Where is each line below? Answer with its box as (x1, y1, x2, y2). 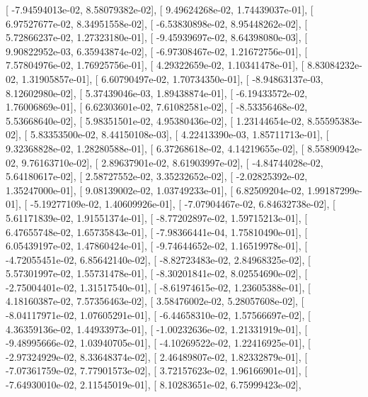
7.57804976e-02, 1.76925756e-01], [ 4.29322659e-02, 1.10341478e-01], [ (6, 57, 304, 72)
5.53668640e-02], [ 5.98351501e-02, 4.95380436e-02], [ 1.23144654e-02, (6, 113, 304, 128)
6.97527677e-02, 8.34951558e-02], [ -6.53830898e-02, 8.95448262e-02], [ (6, 16, 308, 30)
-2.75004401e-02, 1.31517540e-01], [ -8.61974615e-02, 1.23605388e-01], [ (6, 279, 311, 294)
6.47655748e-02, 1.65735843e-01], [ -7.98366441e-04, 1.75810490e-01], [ (6, 224, 308, 239)
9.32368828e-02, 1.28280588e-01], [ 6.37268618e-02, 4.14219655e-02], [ (6, 140, 304, 155)
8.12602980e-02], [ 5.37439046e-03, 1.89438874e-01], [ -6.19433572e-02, (6, 85, 308, 100)
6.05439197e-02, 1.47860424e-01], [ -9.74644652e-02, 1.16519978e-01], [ (6, 238, 308, 253)
